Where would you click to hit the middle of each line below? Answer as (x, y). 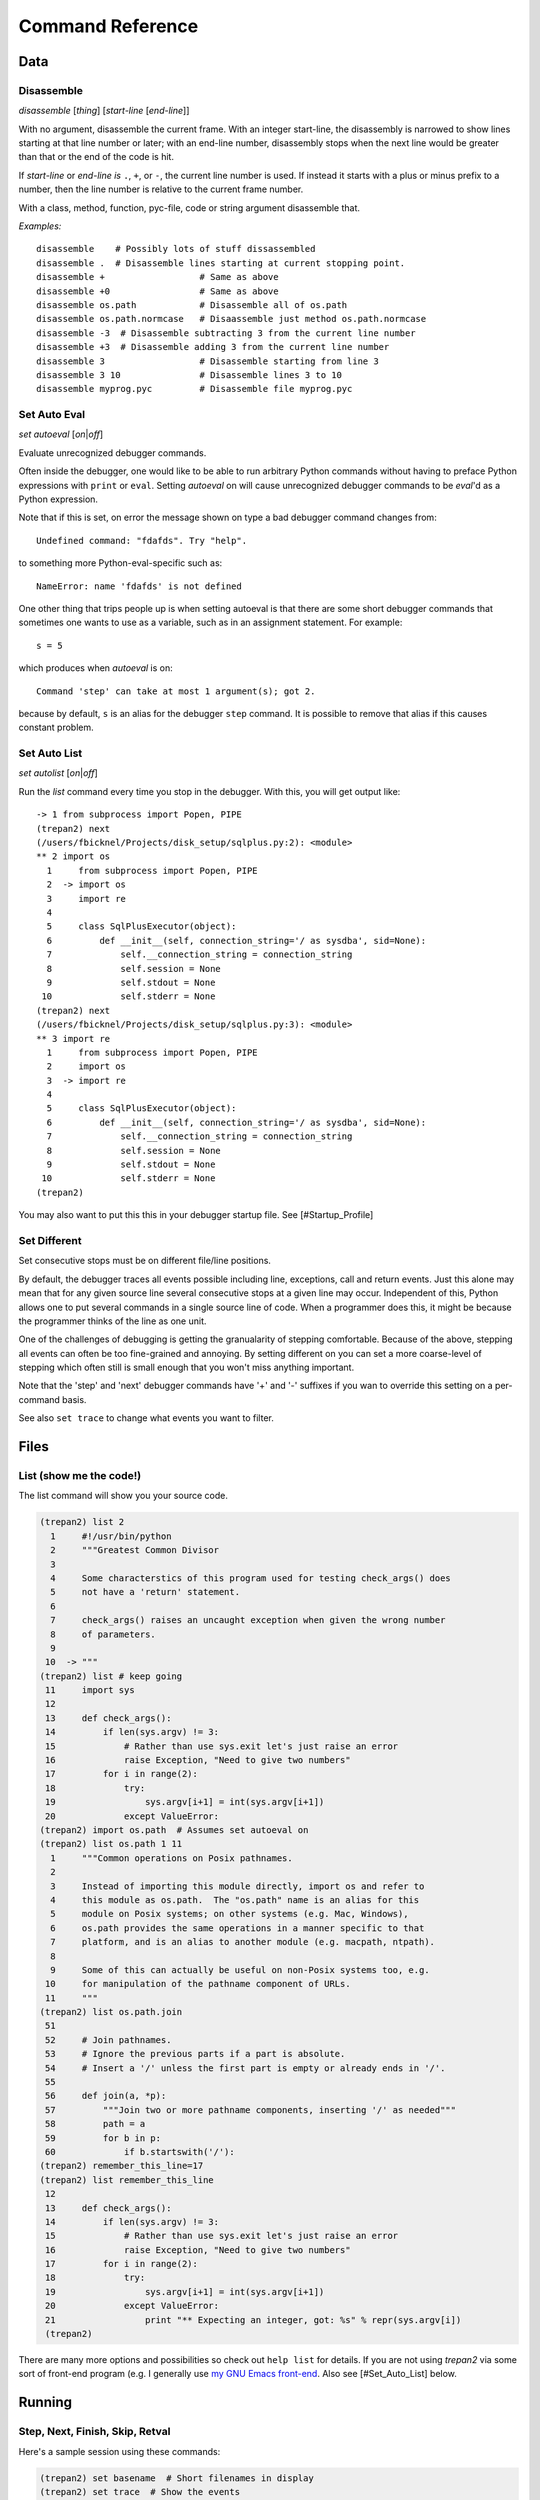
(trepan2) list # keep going (111, 1676)
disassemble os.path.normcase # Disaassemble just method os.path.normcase (231, 319)
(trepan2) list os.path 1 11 (111, 1844)
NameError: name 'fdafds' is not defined (139, 586)
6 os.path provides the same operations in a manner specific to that (237, 1928)
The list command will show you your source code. (123, 1496)
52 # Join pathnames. (108, 2039)
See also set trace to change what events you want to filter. (146, 1418)
